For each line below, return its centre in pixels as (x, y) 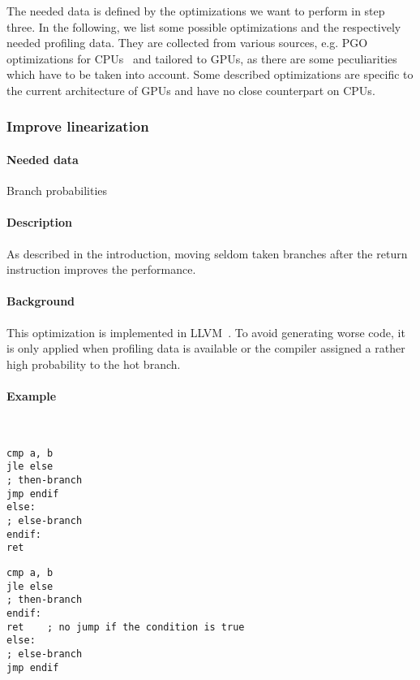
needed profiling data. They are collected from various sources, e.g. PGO (187, 43)
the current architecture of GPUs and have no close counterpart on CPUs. (191, 90)
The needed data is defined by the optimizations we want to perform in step (196, 11)
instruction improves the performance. (101, 269)
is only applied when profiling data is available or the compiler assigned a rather (206, 348)
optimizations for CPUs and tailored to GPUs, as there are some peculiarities (202, 58)
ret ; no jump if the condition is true (126, 627)
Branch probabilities (57, 191)
